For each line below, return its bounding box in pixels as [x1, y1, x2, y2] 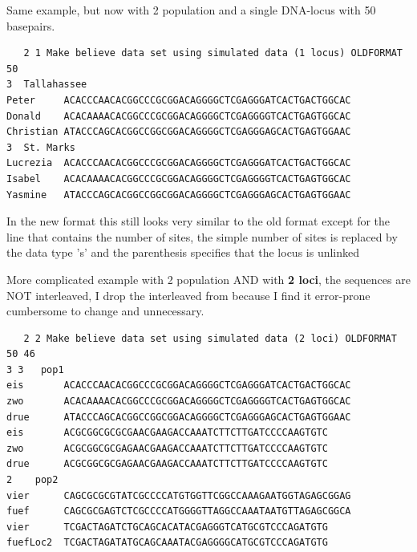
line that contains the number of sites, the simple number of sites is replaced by [6, 228, 398, 245]
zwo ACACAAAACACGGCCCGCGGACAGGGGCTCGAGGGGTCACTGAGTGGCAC [6, 396, 351, 408]
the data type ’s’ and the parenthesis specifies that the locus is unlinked [6, 244, 360, 261]
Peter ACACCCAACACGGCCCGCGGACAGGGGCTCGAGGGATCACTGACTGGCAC [6, 94, 351, 106]
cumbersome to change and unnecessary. [6, 302, 204, 319]
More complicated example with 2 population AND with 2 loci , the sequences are [6, 270, 411, 287]
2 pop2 [6, 474, 59, 486]
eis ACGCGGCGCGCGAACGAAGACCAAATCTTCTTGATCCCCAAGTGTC [6, 427, 328, 439]
